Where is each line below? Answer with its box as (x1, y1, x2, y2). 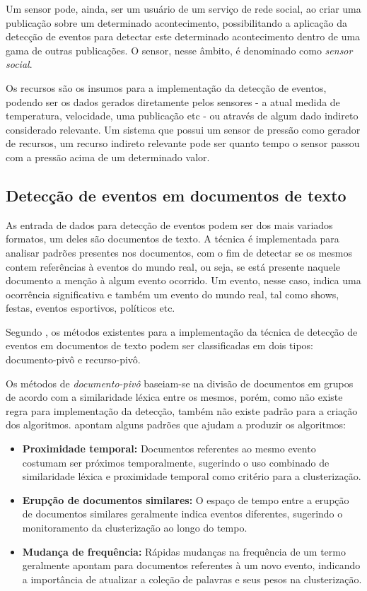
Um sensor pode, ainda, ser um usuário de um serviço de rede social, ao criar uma (6, 1, 361, 16)
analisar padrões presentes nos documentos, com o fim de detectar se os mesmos (6, 245, 353, 259)
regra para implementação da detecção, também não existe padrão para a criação (6, 403, 358, 418)
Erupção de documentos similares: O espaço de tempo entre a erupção (22, 492, 349, 507)
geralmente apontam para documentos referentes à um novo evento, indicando (22, 558, 361, 573)
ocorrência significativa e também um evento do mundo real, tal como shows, (6, 286, 339, 301)
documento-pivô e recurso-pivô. (6, 352, 141, 367)
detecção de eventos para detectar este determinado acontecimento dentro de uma (6, 29, 361, 44)
